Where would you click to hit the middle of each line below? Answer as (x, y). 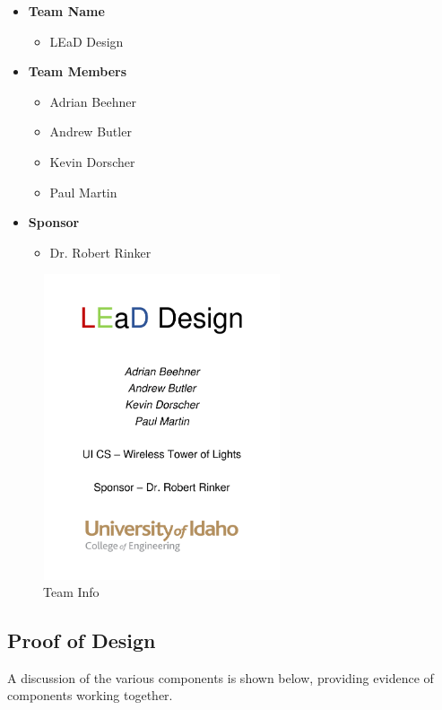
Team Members (78, 71)
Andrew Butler (91, 131)
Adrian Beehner (93, 101)
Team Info (71, 592)
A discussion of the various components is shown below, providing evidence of (221, 677)
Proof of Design (82, 640)
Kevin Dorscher (92, 161)
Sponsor (54, 222)
